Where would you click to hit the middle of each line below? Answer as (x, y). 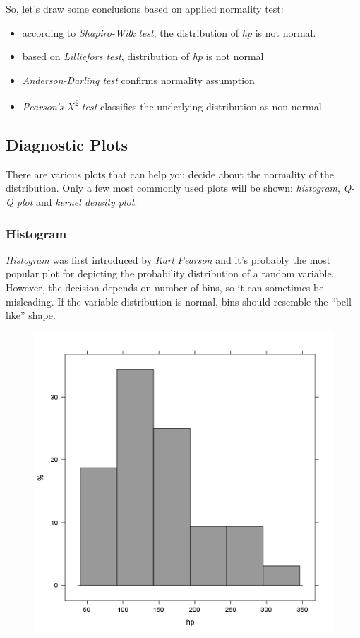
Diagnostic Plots (67, 145)
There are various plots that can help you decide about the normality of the (170, 174)
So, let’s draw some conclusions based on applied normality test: (145, 8)
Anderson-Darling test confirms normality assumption (138, 80)
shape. (42, 315)
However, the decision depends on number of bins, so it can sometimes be (165, 288)
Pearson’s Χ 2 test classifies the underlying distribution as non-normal (172, 105)
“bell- (343, 301)
